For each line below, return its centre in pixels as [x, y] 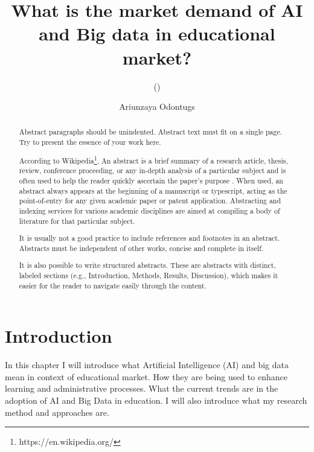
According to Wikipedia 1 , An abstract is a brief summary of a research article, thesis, [153, 159]
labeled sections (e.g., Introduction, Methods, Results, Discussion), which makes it [149, 275]
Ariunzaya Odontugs [157, 107]
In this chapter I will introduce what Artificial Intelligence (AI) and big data [147, 365]
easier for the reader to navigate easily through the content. [113, 285]
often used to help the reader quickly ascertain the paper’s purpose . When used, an [151, 180]
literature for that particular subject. [77, 221]
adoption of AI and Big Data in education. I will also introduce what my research [156, 400]
